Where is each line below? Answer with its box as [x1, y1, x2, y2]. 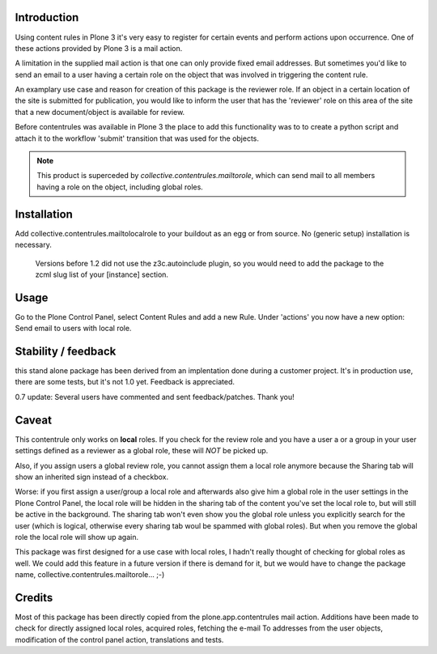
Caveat [15, 413, 53, 427]
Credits [15, 591, 53, 605]
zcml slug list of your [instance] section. [35, 270, 169, 279]
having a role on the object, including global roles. [36, 182, 204, 192]
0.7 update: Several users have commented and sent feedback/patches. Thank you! [15, 392, 295, 401]
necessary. [15, 240, 53, 250]
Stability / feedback [15, 345, 117, 358]
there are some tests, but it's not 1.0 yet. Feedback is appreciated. [15, 377, 235, 387]
